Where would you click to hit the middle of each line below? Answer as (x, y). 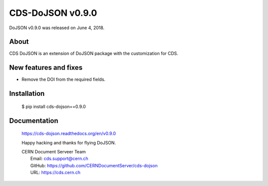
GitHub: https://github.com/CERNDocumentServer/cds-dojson (94, 165)
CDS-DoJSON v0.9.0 (53, 13)
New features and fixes (46, 68)
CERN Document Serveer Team (54, 151)
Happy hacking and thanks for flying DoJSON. (69, 142)
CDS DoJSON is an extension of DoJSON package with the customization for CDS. (94, 53)
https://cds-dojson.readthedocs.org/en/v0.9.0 (69, 134)
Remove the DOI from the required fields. (64, 80)
